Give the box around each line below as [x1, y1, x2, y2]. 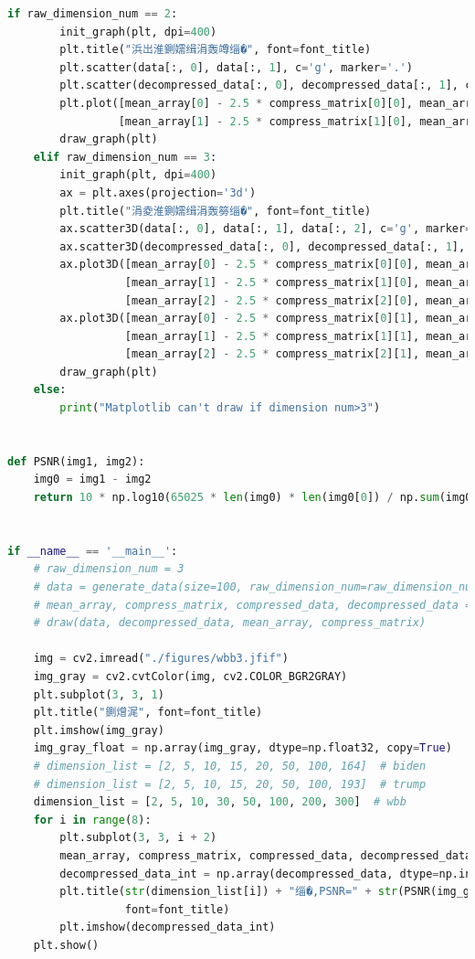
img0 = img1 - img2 [33, 473, 152, 486]
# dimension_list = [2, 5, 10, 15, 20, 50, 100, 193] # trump [33, 777, 427, 791]
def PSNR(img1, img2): [7, 454, 145, 468]
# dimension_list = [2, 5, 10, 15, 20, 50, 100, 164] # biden [33, 759, 427, 773]
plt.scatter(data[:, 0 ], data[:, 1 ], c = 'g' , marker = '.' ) [59, 60, 413, 74]
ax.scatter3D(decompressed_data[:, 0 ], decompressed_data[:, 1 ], [59, 240, 466, 253]
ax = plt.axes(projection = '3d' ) [59, 186, 257, 199]
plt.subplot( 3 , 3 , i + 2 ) [59, 831, 217, 845]
